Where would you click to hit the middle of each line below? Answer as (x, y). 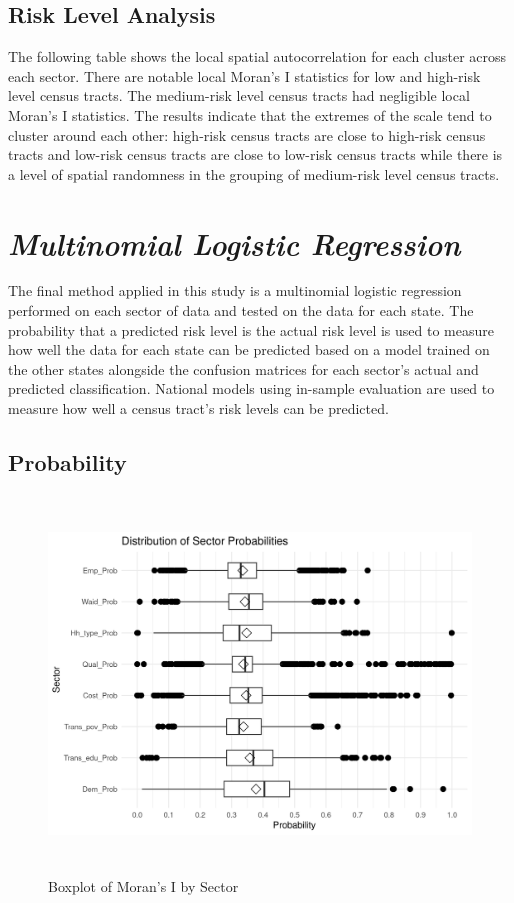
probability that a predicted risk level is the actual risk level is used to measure (251, 329)
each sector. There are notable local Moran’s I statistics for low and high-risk (244, 75)
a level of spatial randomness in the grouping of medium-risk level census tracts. (254, 173)
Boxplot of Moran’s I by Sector (143, 886)
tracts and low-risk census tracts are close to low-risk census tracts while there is (255, 154)
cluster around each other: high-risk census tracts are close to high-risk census (247, 134)
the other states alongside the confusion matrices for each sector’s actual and (243, 368)
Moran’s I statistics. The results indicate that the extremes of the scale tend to (250, 114)
